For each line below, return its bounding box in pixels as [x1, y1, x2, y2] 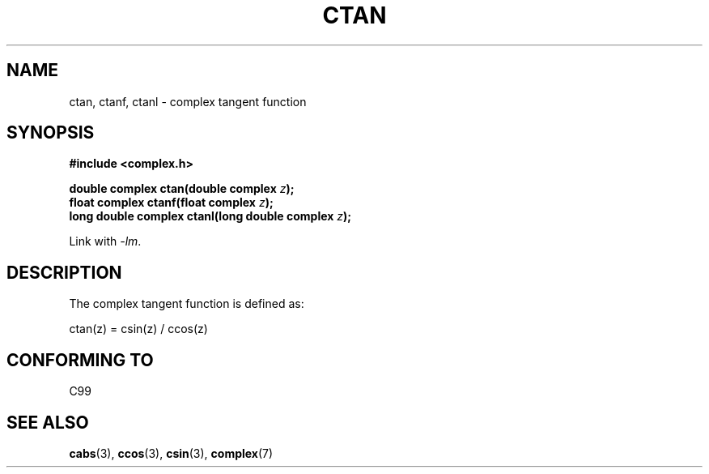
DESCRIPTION [6, 262, 122, 283]
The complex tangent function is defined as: [69, 297, 304, 311]
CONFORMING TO [6, 349, 154, 370]
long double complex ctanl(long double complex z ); [69, 209, 352, 224]
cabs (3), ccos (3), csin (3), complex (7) [69, 446, 274, 460]
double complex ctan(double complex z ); [69, 181, 295, 196]
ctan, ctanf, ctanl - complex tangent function [69, 94, 307, 109]
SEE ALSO [6, 412, 89, 433]
